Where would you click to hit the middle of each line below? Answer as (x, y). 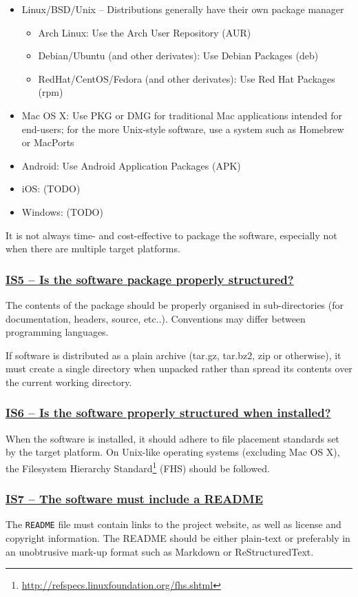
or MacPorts (48, 142)
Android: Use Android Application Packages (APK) (131, 165)
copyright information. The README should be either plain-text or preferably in (178, 538)
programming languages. (57, 332)
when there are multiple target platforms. (93, 249)
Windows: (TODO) (62, 211)
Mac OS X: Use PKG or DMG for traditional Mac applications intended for (182, 115)
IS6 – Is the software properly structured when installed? (168, 413)
